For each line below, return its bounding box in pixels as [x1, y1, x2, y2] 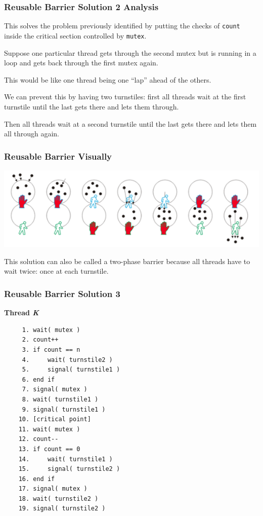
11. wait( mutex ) [18, 425, 80, 433]
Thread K [4, 307, 39, 318]
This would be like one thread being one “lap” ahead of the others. [4, 74, 211, 85]
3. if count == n [22, 346, 80, 353]
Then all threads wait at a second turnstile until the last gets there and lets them [4, 118, 257, 129]
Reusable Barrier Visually [4, 150, 112, 162]
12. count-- [18, 435, 59, 443]
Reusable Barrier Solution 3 [4, 287, 120, 300]
